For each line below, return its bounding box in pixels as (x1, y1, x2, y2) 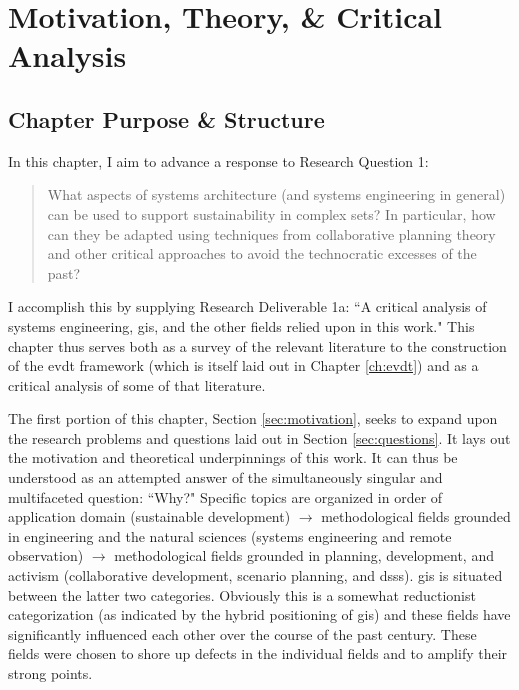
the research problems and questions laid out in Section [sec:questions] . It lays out (8, 427, 511, 448)
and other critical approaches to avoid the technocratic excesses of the (47, 243, 477, 264)
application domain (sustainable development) (8, 506, 291, 527)
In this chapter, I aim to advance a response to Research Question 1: (8, 150, 429, 171)
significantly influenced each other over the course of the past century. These (8, 623, 477, 644)
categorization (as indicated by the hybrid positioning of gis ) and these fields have (8, 604, 511, 625)
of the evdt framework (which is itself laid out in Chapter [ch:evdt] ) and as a (8, 355, 479, 376)
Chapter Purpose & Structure (8, 103, 325, 134)
